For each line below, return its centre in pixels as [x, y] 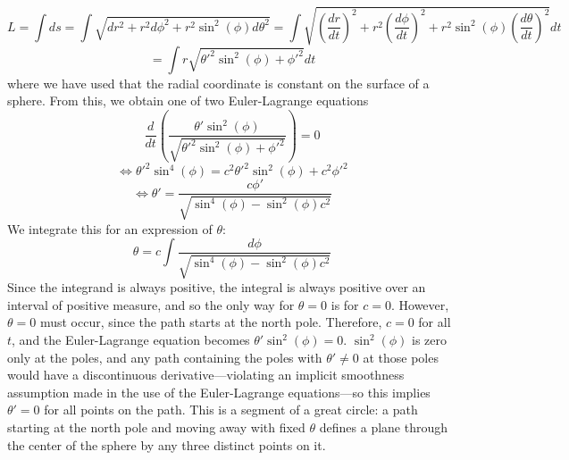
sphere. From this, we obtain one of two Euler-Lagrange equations [188, 100]
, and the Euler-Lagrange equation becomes [131, 340]
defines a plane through [384, 427]
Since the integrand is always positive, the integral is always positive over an [217, 287]
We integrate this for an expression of [110, 228]
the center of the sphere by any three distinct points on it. [167, 444]
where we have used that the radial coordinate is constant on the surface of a [218, 83]
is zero [430, 340]
